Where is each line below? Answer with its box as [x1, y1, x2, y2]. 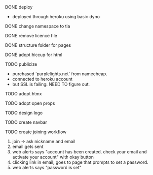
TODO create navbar [5, 119, 47, 125]
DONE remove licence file [5, 33, 58, 38]
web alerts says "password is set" [12, 165, 81, 170]
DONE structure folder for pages [5, 42, 71, 48]
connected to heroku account [12, 76, 73, 82]
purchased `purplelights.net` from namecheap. [12, 71, 108, 77]
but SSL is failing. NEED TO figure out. [12, 81, 90, 87]
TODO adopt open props [5, 100, 55, 106]
